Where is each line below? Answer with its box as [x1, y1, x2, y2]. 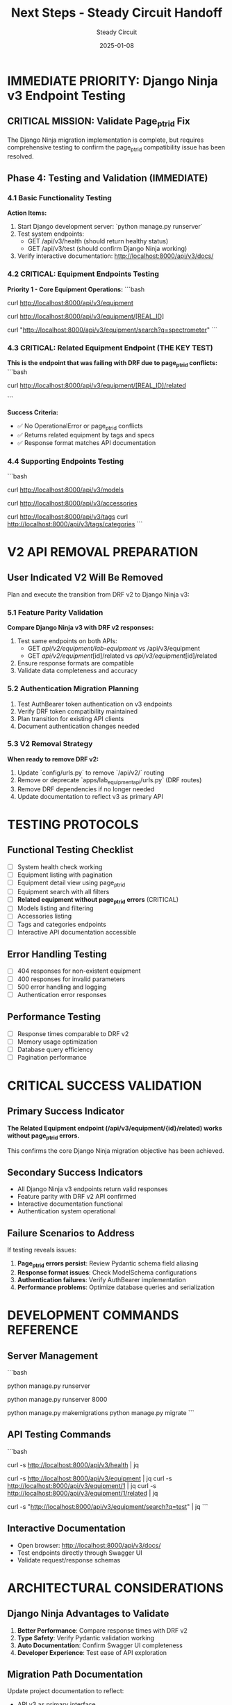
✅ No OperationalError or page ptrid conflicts [17, 421, 144, 432]
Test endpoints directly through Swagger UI [17, 1549, 142, 1557]
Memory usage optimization [17, 1037, 98, 1046]
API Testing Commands [7, 1429, 111, 1441]
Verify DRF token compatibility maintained [17, 707, 138, 716]
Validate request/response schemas [17, 1555, 121, 1564]
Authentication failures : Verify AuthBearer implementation [17, 1275, 186, 1284]
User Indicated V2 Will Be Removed [7, 572, 163, 583]
